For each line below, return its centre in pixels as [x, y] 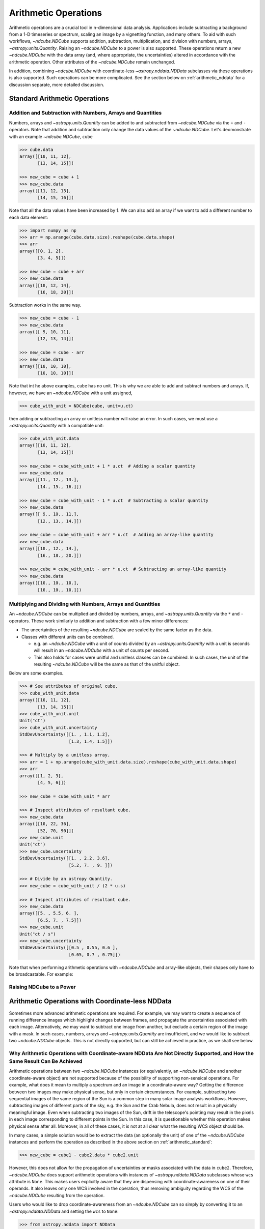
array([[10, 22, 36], [45, 824]
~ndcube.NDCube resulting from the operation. [57, 1195]
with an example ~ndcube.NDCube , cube [51, 136]
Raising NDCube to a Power [42, 987]
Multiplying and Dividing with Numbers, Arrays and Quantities [85, 604]
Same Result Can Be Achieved [46, 1061]
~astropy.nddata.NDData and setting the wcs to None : [64, 1211]
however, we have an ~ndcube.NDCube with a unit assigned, [71, 393]
